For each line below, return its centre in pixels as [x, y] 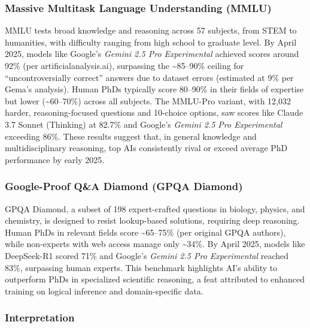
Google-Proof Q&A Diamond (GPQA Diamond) [124, 186]
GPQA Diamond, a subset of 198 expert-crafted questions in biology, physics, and [155, 208]
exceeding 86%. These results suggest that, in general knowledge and [131, 136]
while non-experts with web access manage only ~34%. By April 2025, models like [155, 244]
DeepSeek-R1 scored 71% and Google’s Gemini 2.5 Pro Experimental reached [147, 255]
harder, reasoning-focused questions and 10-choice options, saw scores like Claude [154, 112]
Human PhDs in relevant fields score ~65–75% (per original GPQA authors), [145, 232]
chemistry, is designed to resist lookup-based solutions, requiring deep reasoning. [152, 220]
